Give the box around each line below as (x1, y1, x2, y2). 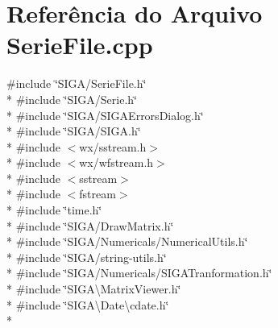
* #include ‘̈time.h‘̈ (6, 201, 102, 218)
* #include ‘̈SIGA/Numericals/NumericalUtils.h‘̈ (6, 233, 248, 250)
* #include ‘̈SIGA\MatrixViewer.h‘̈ (6, 280, 181, 297)
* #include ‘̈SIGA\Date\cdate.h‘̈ (6, 296, 169, 313)
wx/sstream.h (79, 138, 147, 155)
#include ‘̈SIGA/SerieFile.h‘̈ (6, 75, 147, 92)
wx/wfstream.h (79, 154, 154, 171)
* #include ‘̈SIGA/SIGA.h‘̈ (6, 122, 141, 139)
